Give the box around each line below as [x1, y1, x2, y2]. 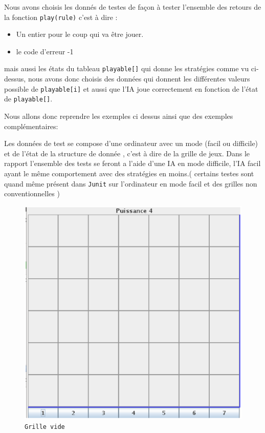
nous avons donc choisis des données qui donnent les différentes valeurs [28, 73, 250, 84]
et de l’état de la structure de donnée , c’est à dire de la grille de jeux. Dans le [4, 148, 250, 158]
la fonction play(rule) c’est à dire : [4, 11, 118, 22]
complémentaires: [4, 120, 58, 131]
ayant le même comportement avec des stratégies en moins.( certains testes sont [4, 168, 254, 178]
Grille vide [25, 423, 65, 431]
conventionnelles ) [4, 188, 60, 199]
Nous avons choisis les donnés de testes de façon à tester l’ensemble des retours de [4, 2, 261, 12]
